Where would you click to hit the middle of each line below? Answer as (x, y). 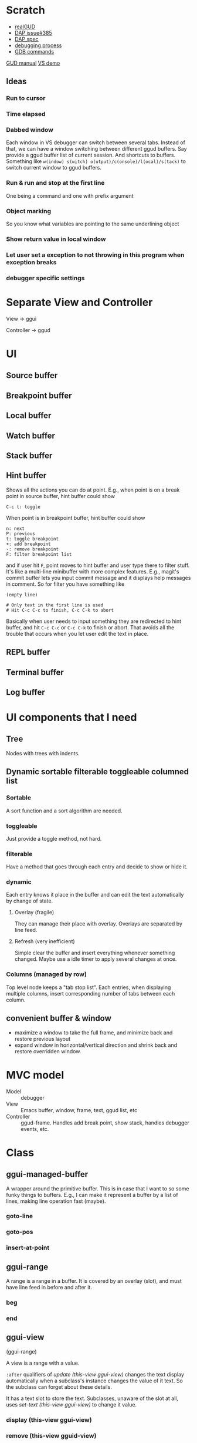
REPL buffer (28, 652)
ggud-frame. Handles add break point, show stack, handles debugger (105, 1123)
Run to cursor (26, 98)
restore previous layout (43, 1039)
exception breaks (31, 262)
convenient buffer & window (59, 1018)
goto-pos (20, 1232)
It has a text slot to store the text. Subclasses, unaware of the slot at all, (92, 1398)
